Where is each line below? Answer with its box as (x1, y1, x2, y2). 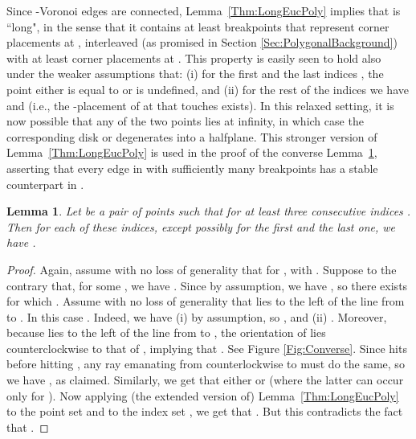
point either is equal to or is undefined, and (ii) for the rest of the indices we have (6, 80, 409, 97)
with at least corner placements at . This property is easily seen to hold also (6, 49, 381, 66)
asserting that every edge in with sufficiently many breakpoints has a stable (6, 159, 378, 176)
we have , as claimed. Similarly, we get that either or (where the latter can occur (6, 371, 404, 388)
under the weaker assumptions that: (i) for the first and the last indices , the (6, 65, 384, 82)
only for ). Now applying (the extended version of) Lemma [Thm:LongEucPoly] (6, 387, 399, 404)
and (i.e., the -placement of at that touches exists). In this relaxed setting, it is (6, 96, 394, 113)
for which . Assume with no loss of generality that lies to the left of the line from (6, 293, 405, 310)
